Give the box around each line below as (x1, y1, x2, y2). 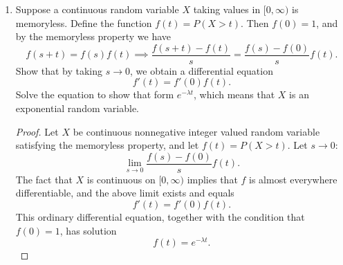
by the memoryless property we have (15, 29, 171, 44)
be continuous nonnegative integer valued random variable (73, 124, 320, 138)
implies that (187, 172, 238, 186)
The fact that (15, 172, 73, 186)
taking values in (193, 2, 261, 16)
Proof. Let (15, 124, 59, 138)
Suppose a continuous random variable (15, 2, 179, 16)
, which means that (194, 87, 275, 102)
